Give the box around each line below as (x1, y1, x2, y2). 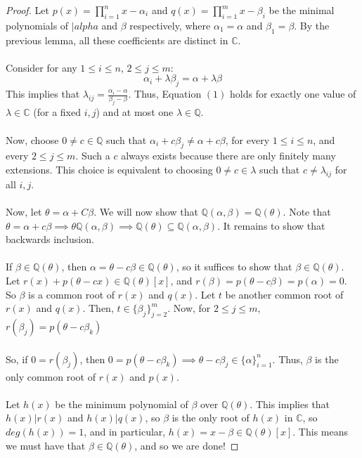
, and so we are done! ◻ (134, 438, 239, 452)
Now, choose (6, 132, 59, 147)
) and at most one (96, 105, 174, 119)
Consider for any (6, 60, 77, 74)
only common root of (6, 369, 96, 384)
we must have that (6, 438, 86, 452)
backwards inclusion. (6, 232, 94, 247)
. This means (292, 424, 349, 438)
